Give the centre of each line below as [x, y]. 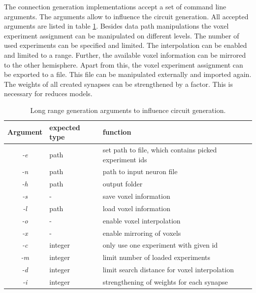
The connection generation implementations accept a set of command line [115, 6]
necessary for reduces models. [48, 93]
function [117, 132]
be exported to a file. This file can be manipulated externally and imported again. [128, 74]
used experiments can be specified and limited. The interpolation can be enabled [126, 45]
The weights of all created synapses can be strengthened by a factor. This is [118, 84]
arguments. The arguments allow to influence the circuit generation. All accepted [126, 16]
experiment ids [125, 159]
